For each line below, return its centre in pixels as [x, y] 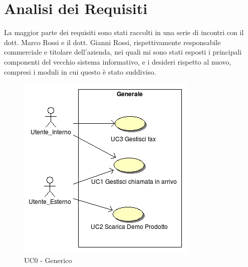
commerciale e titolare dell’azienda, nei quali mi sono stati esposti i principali [123, 52]
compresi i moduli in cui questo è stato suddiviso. [80, 71]
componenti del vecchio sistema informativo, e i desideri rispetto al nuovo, [118, 61]
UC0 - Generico [48, 260]
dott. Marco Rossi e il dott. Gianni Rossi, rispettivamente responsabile [112, 42]
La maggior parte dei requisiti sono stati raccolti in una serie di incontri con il [124, 32]
